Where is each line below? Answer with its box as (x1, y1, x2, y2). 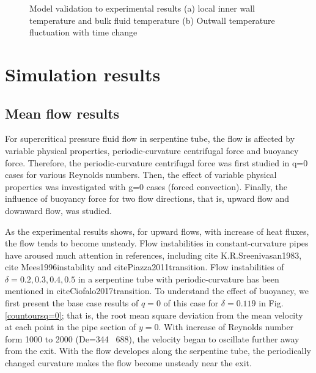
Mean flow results (5, 103, 120, 122)
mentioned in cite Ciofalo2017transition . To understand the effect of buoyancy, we (5, 284, 309, 297)
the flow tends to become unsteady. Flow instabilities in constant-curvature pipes (5, 237, 309, 249)
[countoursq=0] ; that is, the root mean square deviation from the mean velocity (5, 308, 303, 321)
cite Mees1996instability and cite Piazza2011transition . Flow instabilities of (5, 260, 284, 273)
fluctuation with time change (29, 26, 138, 39)
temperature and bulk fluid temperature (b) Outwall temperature (29, 13, 275, 26)
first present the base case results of (5, 297, 139, 309)
